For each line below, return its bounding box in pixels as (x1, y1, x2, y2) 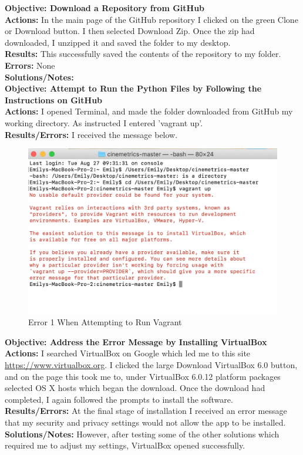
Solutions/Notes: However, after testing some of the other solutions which (5, 427, 280, 440)
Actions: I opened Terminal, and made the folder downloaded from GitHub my (5, 105, 293, 117)
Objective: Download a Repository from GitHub (5, 2, 205, 14)
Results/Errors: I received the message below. (5, 128, 178, 140)
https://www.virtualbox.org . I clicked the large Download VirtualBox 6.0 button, (5, 359, 298, 371)
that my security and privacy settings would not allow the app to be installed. (5, 416, 286, 429)
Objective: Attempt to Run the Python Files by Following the (5, 82, 262, 95)
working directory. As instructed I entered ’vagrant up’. (5, 116, 203, 129)
